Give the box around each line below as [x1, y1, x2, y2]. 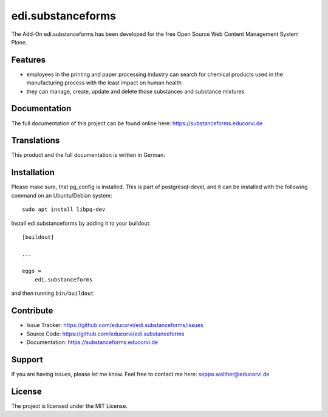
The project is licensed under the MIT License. [11, 402, 128, 410]
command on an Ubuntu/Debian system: [11, 191, 112, 199]
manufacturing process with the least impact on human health [26, 79, 182, 86]
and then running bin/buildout [11, 289, 94, 297]
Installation [11, 167, 55, 177]
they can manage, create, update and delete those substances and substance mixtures [26, 88, 245, 95]
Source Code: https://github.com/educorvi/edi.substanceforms [26, 330, 185, 337]
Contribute [11, 306, 53, 316]
